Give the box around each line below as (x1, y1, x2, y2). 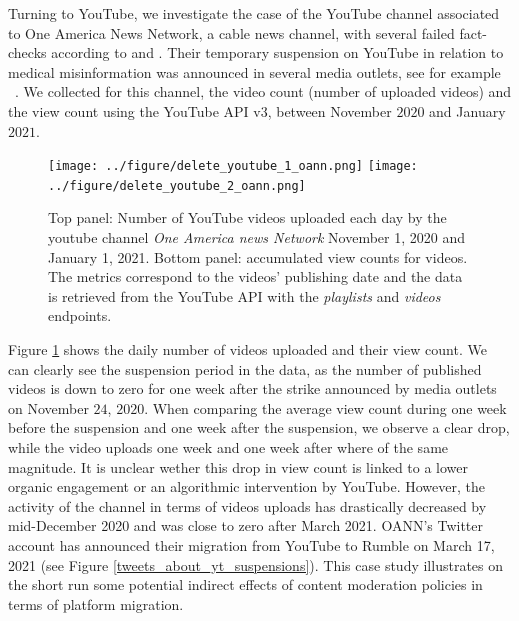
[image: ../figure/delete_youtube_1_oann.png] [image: (48, 159, 418, 174)
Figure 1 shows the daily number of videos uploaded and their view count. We (8, 339, 487, 360)
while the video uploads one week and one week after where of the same (8, 437, 449, 457)
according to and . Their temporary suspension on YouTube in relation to (51, 42, 504, 63)
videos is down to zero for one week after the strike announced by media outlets (8, 378, 497, 399)
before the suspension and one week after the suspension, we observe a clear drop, (8, 417, 510, 438)
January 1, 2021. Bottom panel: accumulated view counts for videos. (48, 246, 468, 267)
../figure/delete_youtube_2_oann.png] (48, 178, 306, 193)
